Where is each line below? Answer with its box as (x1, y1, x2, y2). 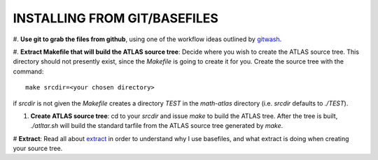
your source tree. (13, 144, 63, 153)
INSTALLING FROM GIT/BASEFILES (13, 10, 218, 26)
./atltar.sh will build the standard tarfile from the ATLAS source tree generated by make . (30, 122, 283, 130)
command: (13, 67, 44, 75)
